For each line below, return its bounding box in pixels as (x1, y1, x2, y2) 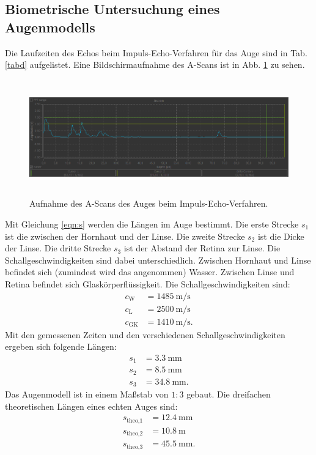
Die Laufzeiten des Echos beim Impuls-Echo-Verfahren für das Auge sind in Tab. (5, 46, 307, 59)
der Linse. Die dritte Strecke (5, 242, 111, 254)
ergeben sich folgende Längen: (5, 340, 117, 353)
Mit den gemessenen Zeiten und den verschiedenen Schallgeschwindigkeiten (5, 328, 285, 341)
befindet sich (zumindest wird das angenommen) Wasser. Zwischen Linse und (5, 265, 295, 278)
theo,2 (127, 431, 143, 437)
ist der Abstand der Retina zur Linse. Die (123, 242, 281, 254)
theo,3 (127, 443, 143, 450)
